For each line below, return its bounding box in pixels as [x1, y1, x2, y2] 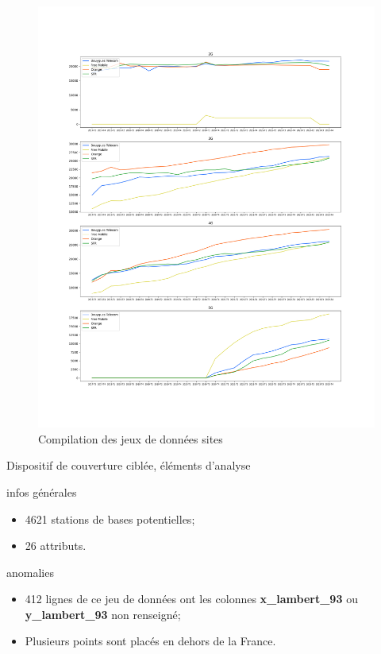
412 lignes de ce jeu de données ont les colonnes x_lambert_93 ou [25, 590, 358, 607]
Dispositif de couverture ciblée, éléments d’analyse [6, 457, 251, 474]
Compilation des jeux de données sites [38, 430, 223, 447]
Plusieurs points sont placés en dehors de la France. [25, 633, 276, 649]
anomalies [6, 563, 54, 580]
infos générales [6, 483, 77, 500]
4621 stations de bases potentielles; [25, 510, 195, 527]
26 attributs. [25, 537, 87, 554]
